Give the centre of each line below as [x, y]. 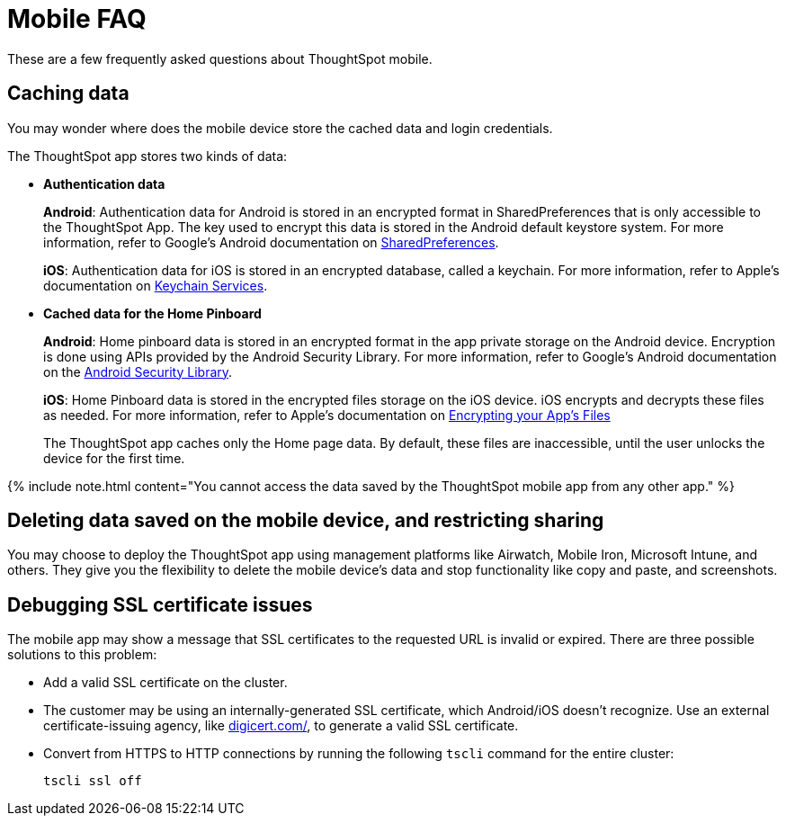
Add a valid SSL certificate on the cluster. [165, 683]
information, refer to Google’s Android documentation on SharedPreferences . [271, 242]
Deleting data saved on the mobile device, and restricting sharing [306, 521]
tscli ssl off [93, 781]
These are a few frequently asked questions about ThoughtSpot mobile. [220, 58]
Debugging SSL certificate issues [160, 604]
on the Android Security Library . [138, 371]
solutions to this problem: [82, 655]
